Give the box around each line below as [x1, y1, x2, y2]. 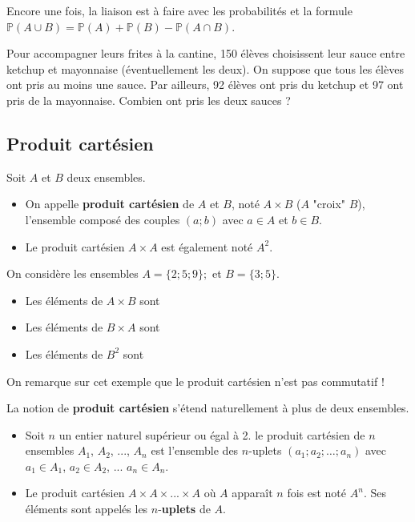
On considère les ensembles [6, 265, 139, 282]
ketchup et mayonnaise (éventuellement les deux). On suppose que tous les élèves [6, 60, 404, 77]
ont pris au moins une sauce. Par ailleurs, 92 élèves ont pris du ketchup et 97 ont [6, 76, 404, 93]
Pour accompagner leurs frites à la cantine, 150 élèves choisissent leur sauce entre [6, 45, 405, 62]
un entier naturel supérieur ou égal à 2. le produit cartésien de [58, 426, 365, 443]
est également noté [161, 238, 253, 255]
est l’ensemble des [151, 442, 239, 459]
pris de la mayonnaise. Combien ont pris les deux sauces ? [6, 91, 291, 108]
